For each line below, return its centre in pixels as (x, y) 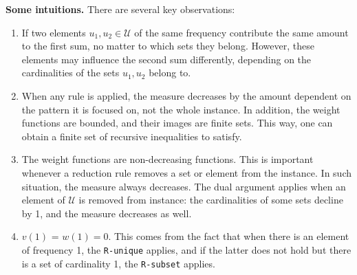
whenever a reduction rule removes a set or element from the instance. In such (186, 172)
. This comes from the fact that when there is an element (229, 236)
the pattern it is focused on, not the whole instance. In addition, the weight (181, 109)
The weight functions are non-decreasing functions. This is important (167, 159)
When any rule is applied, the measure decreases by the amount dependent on (186, 95)
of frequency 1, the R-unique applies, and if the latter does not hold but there (186, 249)
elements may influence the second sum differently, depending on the (166, 59)
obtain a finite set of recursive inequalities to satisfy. (132, 136)
